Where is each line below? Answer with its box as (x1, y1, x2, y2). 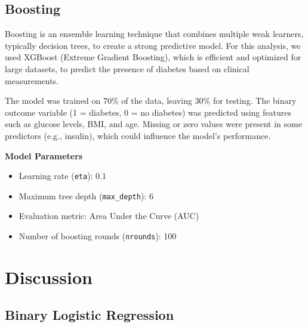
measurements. (5, 74, 59, 87)
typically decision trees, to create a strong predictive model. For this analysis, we (5, 39, 301, 51)
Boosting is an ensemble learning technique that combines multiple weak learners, (5, 27, 304, 40)
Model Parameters (5, 149, 83, 162)
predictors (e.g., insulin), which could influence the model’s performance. (5, 129, 271, 141)
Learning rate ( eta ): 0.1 (19, 169, 107, 182)
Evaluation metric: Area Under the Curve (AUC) (19, 209, 199, 222)
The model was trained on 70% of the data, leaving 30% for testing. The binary (5, 94, 297, 107)
